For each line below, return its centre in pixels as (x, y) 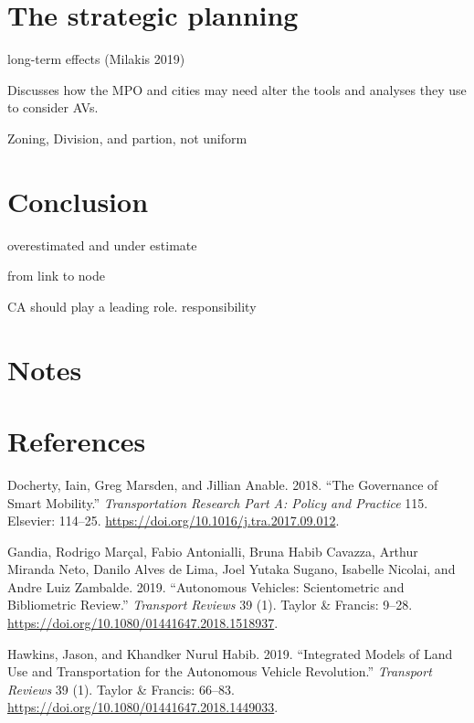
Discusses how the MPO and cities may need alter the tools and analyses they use (237, 89)
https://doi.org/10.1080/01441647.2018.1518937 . (143, 623)
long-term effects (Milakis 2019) (96, 59)
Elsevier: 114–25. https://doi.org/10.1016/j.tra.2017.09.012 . (174, 521)
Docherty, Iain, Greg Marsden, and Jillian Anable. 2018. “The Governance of (223, 484)
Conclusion (78, 201)
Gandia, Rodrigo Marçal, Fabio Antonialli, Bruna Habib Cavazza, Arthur (213, 551)
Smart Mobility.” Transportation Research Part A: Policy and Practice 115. (218, 502)
